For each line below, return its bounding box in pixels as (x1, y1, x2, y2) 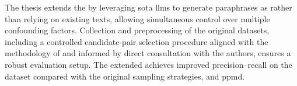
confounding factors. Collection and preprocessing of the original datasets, (5, 24, 270, 36)
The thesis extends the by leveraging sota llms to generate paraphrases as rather (5, 1, 292, 13)
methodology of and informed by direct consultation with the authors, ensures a (5, 47, 291, 59)
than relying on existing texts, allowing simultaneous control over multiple (5, 12, 270, 25)
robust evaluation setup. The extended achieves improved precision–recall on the (5, 58, 292, 70)
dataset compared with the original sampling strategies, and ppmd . (5, 70, 245, 82)
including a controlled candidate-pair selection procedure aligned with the (5, 35, 268, 47)
